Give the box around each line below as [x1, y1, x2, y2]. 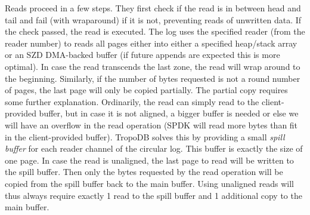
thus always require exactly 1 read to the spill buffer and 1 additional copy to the [5, 189, 302, 201]
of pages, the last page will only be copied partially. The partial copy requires [5, 84, 288, 96]
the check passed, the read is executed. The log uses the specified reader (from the [5, 25, 305, 38]
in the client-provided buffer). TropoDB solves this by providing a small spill [5, 130, 285, 143]
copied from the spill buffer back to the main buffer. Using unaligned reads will [5, 177, 294, 189]
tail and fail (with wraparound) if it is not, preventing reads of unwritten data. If [5, 13, 302, 26]
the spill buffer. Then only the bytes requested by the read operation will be [5, 165, 283, 178]
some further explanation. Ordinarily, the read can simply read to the [5, 95, 259, 107]
